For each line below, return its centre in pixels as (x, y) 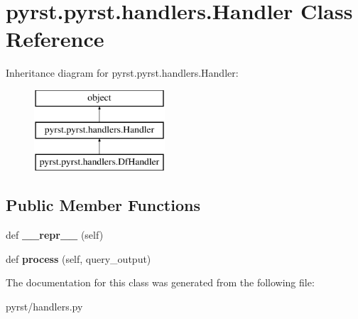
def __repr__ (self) (55, 235)
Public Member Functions (103, 205)
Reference (55, 39)
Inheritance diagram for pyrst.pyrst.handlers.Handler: (122, 73)
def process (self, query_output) (78, 258)
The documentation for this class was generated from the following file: (160, 282)
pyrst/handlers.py (44, 306)
